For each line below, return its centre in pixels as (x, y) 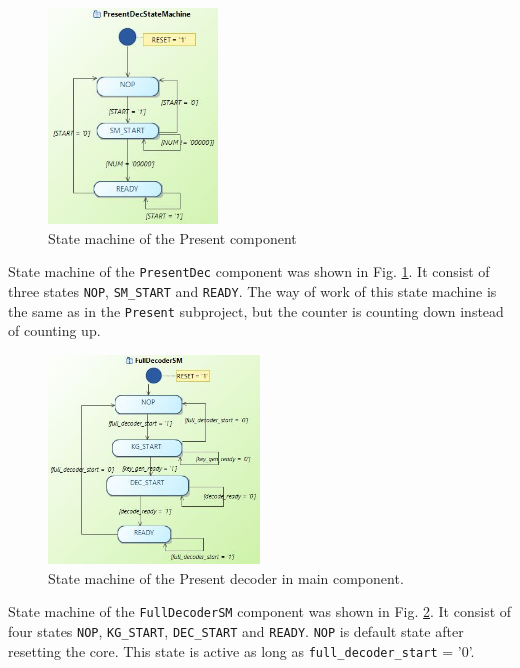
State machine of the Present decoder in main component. (226, 577)
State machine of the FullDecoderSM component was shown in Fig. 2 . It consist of (260, 611)
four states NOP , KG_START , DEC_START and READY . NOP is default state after (236, 631)
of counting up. (54, 330)
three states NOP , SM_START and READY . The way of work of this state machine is (252, 291)
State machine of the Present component (172, 237)
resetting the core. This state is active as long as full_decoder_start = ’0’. (241, 650)
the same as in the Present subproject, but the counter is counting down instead (256, 310)
